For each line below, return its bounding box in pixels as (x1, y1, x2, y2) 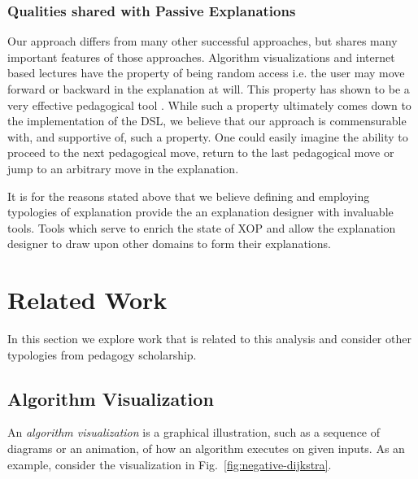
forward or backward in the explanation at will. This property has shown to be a (7, 81, 410, 97)
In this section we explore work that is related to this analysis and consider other (7, 330, 411, 347)
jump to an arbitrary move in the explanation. (7, 159, 239, 176)
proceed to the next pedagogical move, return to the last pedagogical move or (7, 144, 394, 161)
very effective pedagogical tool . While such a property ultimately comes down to (7, 96, 411, 113)
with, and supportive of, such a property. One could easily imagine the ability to (7, 128, 408, 145)
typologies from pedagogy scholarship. (7, 346, 197, 363)
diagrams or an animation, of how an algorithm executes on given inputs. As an (7, 440, 405, 457)
